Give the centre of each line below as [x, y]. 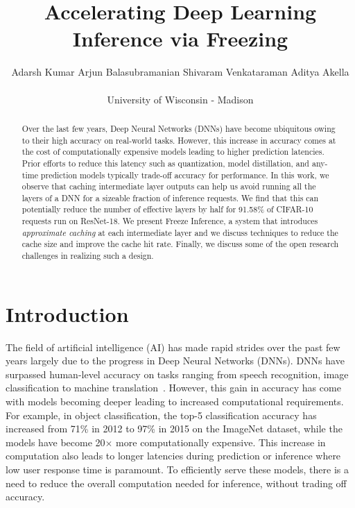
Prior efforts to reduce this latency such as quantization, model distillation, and [165, 163]
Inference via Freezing [180, 39]
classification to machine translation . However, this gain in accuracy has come [173, 388]
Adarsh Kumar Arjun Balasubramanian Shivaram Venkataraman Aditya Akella [180, 72]
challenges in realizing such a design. [88, 256]
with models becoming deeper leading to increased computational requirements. [175, 401]
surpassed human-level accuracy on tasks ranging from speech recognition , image [177, 374]
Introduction [67, 313]
